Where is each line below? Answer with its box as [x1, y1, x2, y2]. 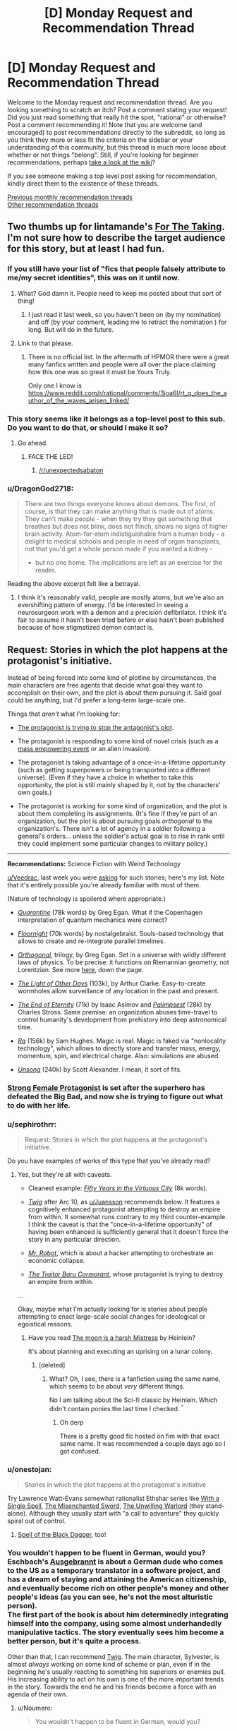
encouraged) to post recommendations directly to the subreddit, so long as [7, 128, 226, 136]
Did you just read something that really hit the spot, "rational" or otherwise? [7, 113, 226, 121]
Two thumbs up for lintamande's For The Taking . [7, 221, 225, 233]
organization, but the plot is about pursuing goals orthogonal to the [17, 817, 213, 825]
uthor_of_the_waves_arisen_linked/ [28, 396, 130, 405]
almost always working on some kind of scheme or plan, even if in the [7, 1660, 211, 1668]
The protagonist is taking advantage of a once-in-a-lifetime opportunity [17, 758, 226, 767]
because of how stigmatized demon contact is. [17, 623, 154, 632]
